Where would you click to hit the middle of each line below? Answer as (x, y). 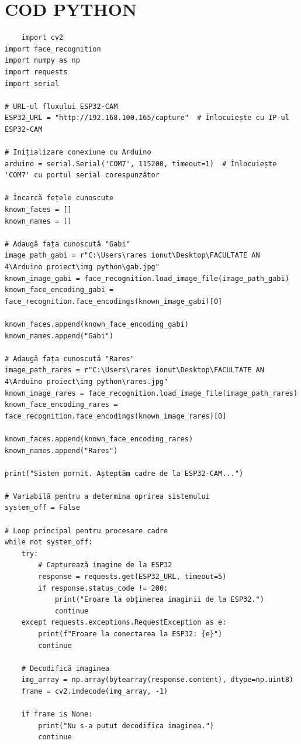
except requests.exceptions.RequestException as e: (124, 623)
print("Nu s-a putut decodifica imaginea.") (126, 726)
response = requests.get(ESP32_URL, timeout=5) (132, 577)
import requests (36, 72)
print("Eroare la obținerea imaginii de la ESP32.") (159, 600)
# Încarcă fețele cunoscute (59, 198)
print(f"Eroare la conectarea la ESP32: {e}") (130, 634)
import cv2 (42, 38)
